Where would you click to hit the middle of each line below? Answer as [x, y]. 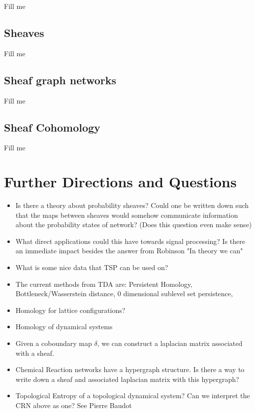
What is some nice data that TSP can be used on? [92, 267]
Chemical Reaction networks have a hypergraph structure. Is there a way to [130, 369]
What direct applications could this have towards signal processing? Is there [130, 241]
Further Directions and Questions [120, 182]
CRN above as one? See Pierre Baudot [74, 405]
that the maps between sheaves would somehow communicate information [127, 215]
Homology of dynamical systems [64, 326]
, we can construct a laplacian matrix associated [170, 343]
